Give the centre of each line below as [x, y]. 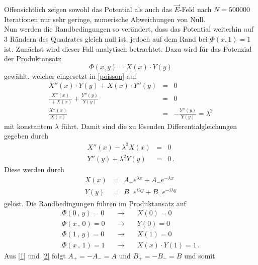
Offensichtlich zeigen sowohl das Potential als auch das [88, 9]
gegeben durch [26, 136]
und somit [200, 255]
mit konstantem [28, 126]
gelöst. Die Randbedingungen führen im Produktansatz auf [95, 203]
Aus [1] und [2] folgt [35, 255]
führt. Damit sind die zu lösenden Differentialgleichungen [149, 126]
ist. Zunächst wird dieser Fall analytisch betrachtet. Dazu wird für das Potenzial [128, 48]
